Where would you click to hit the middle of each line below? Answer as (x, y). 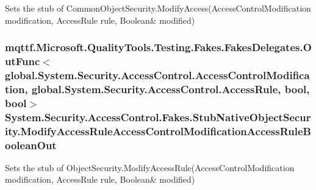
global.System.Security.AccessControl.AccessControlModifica (157, 75)
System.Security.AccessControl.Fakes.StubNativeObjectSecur (158, 117)
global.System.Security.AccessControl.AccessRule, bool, (171, 89)
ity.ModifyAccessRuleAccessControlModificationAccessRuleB (158, 131)
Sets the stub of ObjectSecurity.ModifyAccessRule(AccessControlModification (150, 167)
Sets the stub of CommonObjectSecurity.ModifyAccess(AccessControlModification (158, 8)
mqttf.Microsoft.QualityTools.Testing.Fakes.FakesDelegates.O (158, 47)
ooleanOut (31, 145)
